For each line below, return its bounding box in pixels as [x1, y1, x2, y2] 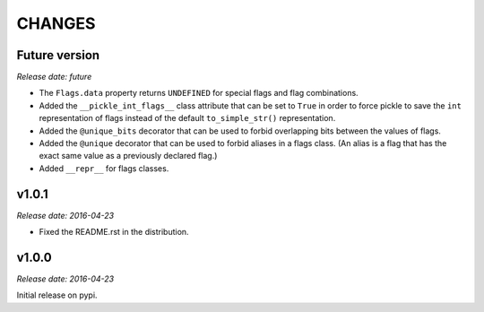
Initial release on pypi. [16, 290, 98, 300]
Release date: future [16, 72, 92, 82]
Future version [16, 48, 100, 63]
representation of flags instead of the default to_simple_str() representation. [39, 113, 336, 124]
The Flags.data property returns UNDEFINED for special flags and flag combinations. [39, 88, 359, 99]
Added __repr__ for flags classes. [39, 162, 169, 174]
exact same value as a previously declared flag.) [39, 151, 218, 161]
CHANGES [16, 13, 96, 33]
